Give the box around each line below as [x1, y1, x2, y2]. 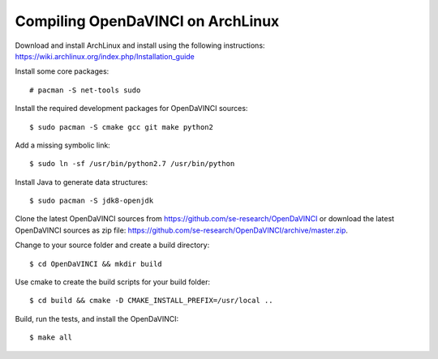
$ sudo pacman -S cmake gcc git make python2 [29, 122, 214, 131]
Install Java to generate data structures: [15, 177, 148, 186]
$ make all [29, 333, 73, 342]
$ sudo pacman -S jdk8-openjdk [29, 196, 154, 206]
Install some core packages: [15, 66, 109, 76]
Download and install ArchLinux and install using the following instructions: [15, 41, 265, 50]
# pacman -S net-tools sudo [29, 85, 141, 95]
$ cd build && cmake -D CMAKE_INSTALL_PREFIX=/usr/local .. [29, 296, 273, 306]
